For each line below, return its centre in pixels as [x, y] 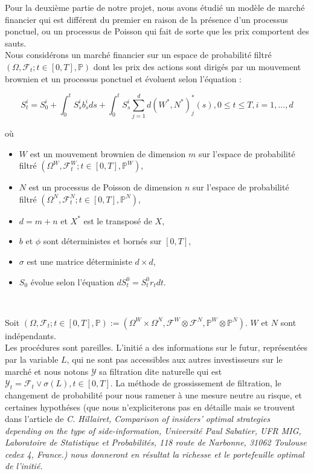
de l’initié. [24, 466]
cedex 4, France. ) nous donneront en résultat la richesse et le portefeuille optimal [155, 454]
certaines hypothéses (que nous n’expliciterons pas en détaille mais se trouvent [150, 407]
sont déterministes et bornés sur [102, 241]
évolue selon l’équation [72, 281]
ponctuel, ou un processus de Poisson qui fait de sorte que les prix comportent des [157, 31]
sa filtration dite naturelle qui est [161, 371]
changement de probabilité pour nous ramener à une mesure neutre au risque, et [154, 394]
